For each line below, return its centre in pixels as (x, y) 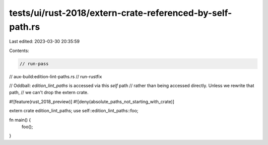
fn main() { (20, 120)
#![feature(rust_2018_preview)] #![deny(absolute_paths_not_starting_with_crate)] (92, 101)
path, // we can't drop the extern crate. (49, 93)
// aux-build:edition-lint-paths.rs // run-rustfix (56, 76)
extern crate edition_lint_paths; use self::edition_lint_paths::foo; (74, 111)
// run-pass (34, 64)
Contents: (19, 50)
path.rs (25, 27)
